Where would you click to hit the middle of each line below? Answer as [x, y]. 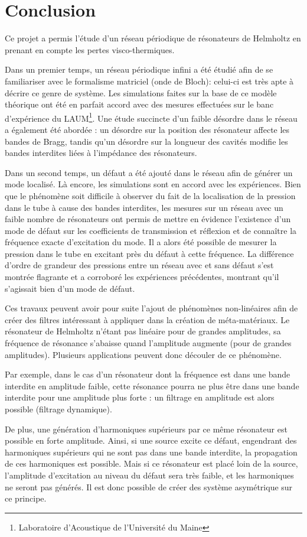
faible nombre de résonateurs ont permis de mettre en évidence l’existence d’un [148, 219]
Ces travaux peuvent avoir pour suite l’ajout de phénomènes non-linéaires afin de [151, 308]
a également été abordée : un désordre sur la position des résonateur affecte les [147, 129]
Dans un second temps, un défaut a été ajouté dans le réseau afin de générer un [149, 172]
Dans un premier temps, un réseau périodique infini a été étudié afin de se [139, 69]
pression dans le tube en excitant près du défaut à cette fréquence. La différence [149, 253]
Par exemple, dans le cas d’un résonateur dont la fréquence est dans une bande [148, 374]
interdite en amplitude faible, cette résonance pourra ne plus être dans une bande [152, 385]
